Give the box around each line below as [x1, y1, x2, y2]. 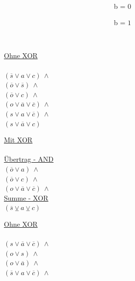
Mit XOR [4, 135, 33, 145]
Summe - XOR [4, 192, 49, 203]
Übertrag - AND [4, 154, 54, 164]
